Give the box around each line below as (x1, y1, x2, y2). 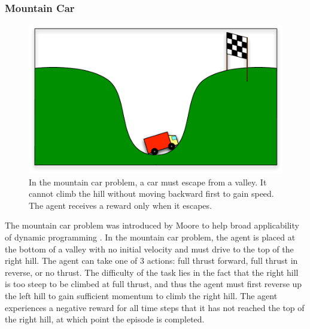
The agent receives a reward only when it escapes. (29, 199, 212, 211)
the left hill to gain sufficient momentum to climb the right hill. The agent (5, 289, 278, 301)
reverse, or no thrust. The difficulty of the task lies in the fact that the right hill (5, 266, 299, 278)
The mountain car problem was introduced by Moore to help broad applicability (5, 219, 299, 231)
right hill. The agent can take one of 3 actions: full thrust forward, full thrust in (5, 254, 298, 267)
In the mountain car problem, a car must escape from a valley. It (29, 175, 267, 188)
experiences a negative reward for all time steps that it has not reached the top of (5, 301, 305, 313)
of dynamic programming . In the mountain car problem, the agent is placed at (5, 230, 296, 243)
